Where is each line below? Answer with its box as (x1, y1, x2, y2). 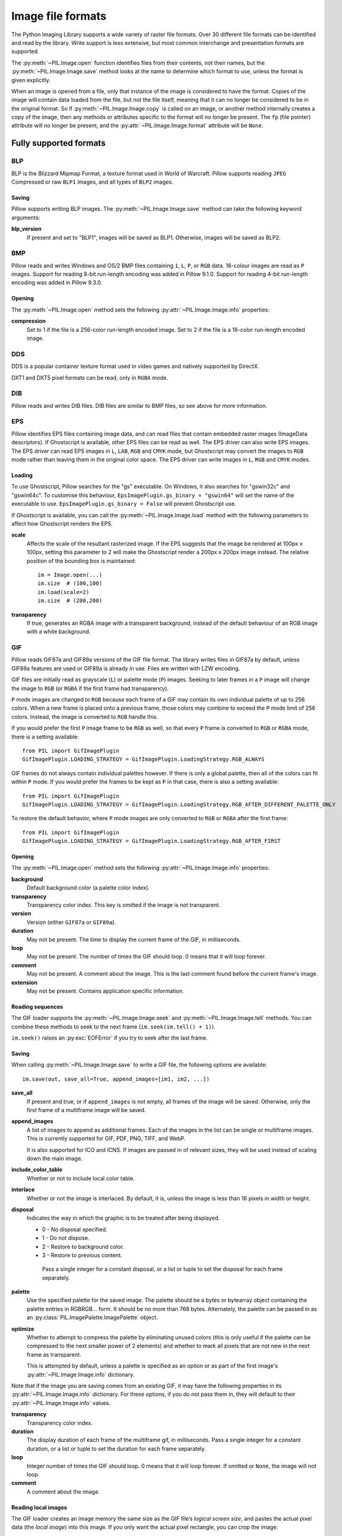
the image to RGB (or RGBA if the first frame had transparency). (11, 684, 169, 692)
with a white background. (26, 628, 91, 635)
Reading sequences (11, 1003, 64, 1010)
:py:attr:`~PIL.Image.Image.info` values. (11, 1399, 111, 1406)
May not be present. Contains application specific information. (26, 987, 184, 995)
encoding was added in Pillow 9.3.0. (11, 279, 102, 286)
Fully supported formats (11, 138, 106, 149)
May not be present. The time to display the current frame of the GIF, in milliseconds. (26, 936, 241, 943)
